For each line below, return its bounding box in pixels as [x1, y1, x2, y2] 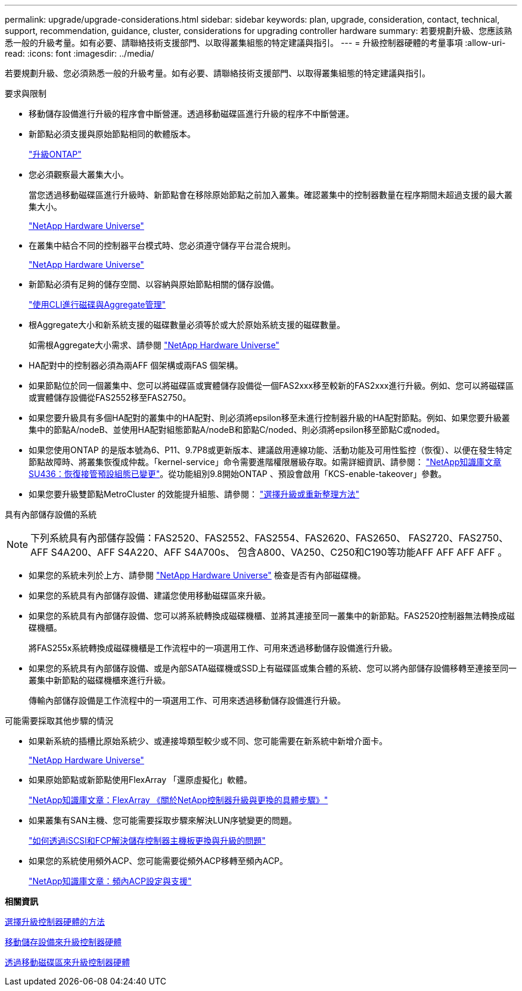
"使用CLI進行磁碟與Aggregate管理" [29, 299, 166, 309]
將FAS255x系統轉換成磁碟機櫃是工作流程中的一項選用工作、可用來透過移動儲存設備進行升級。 [29, 643, 397, 653]
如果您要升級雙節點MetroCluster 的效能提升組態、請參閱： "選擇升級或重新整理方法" [29, 489, 359, 499]
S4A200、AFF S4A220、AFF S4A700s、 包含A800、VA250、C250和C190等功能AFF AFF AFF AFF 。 [51, 546, 508, 558]
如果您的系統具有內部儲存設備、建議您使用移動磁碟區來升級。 [29, 590, 271, 600]
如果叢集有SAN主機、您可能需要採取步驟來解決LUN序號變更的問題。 [29, 815, 297, 825]
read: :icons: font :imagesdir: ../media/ [5, 48, 154, 58]
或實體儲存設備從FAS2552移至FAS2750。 [29, 392, 191, 402]
